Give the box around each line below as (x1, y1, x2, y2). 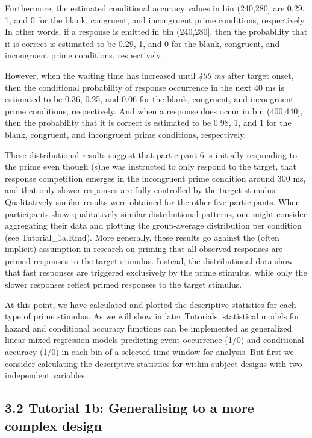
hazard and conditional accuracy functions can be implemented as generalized (5, 321, 292, 334)
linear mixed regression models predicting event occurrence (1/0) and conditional (5, 333, 304, 346)
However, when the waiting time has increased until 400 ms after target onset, (5, 69, 294, 81)
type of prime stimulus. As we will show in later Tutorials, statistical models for (5, 310, 300, 322)
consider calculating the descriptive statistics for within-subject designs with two (5, 357, 302, 369)
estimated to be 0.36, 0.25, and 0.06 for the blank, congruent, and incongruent (5, 93, 294, 105)
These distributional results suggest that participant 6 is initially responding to (5, 148, 297, 161)
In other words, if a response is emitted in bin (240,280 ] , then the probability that (5, 25, 308, 38)
